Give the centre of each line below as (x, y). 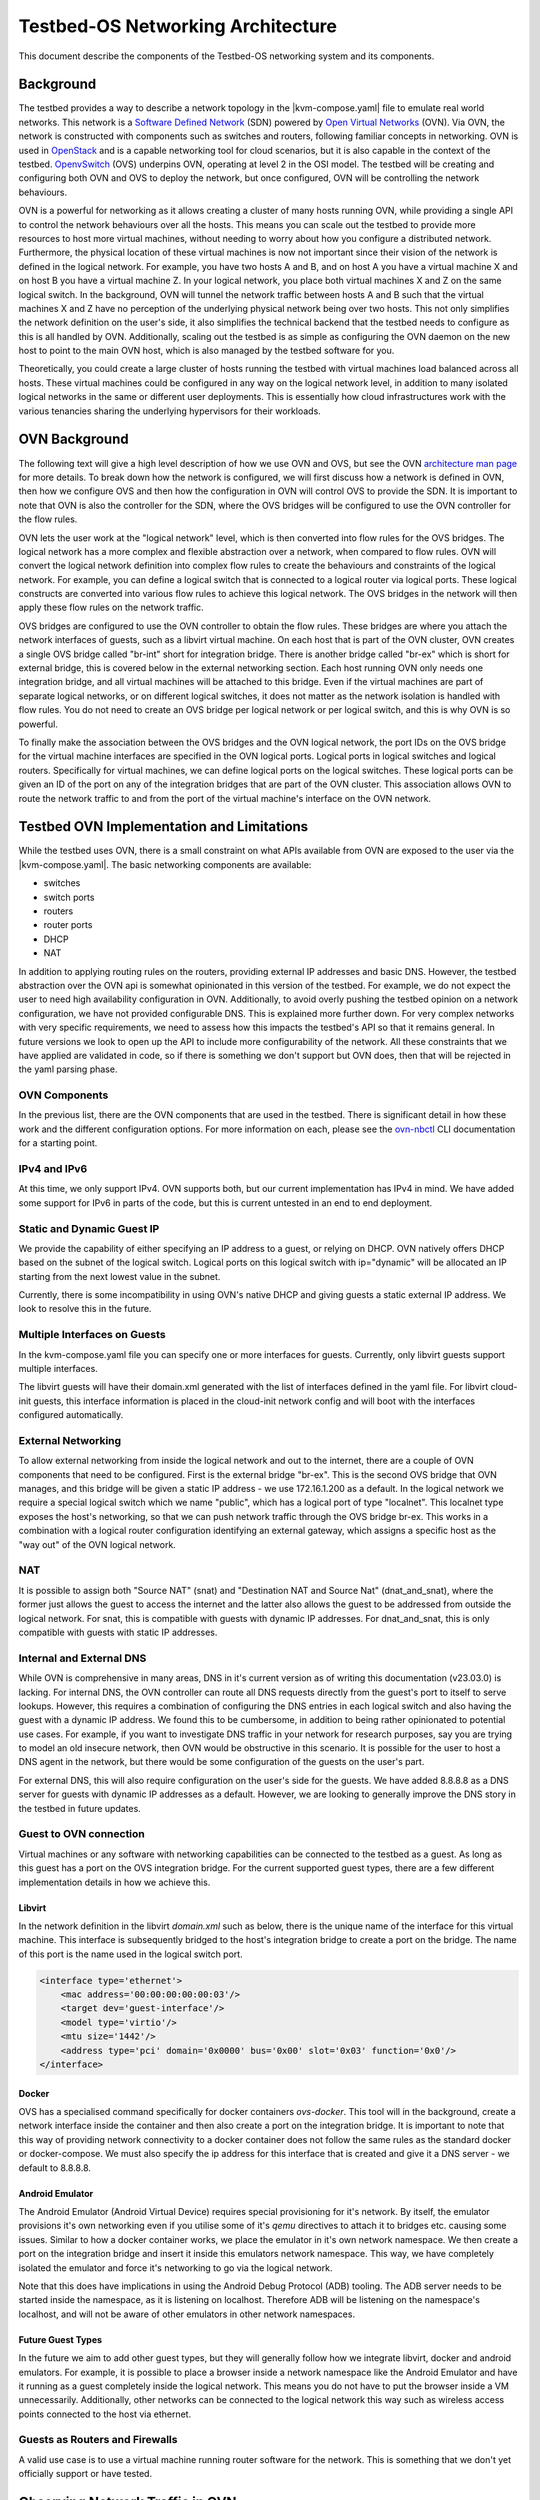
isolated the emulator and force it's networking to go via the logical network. (175, 2267)
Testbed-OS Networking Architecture (177, 26)
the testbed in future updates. (80, 1808)
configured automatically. (71, 1415)
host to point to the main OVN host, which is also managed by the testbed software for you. (206, 351)
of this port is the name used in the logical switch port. (131, 1954)
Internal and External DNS (82, 1658)
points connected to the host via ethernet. (105, 2414)
